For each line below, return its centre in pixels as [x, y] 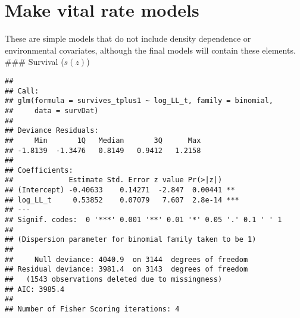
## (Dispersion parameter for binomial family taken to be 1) [131, 240]
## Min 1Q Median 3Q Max [103, 140]
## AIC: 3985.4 [35, 289]
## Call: [22, 91]
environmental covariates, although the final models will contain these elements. [150, 50]
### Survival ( [35, 62]
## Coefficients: [39, 170]
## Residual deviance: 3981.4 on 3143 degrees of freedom [126, 269]
